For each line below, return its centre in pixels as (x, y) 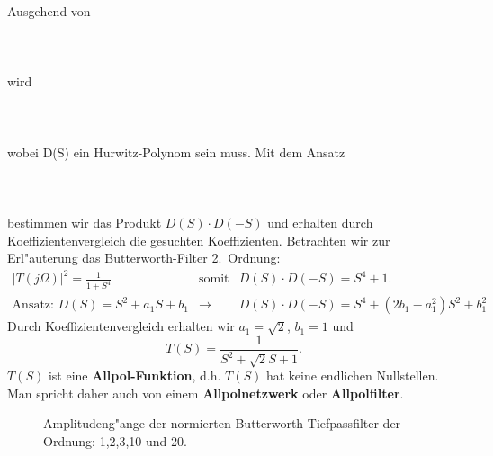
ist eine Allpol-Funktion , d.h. (134, 376)
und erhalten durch (320, 223)
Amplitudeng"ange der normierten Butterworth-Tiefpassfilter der (222, 423)
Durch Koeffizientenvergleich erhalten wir (121, 326)
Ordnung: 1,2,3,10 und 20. (115, 440)
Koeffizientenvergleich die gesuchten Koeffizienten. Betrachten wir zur (199, 240)
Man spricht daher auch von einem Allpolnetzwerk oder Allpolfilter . (206, 393)
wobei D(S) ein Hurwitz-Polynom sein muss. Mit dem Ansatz (176, 152)
